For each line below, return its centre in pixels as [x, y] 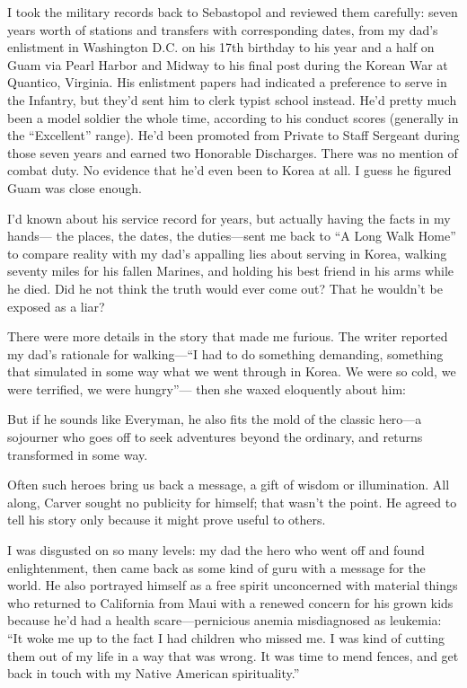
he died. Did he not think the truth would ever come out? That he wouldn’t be [225, 288]
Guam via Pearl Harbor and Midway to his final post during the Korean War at [228, 64]
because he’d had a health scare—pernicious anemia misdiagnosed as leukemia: [225, 620]
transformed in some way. [78, 454]
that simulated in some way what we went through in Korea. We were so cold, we [232, 371]
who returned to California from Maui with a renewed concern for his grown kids [230, 602]
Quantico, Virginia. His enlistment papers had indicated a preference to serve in [227, 82]
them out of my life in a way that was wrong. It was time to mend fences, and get [233, 655]
